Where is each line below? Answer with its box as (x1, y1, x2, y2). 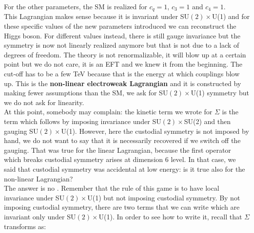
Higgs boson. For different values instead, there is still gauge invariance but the (4, 30, 240, 40)
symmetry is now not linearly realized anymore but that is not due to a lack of (4, 40, 239, 50)
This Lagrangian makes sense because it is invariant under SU (4, 11, 189, 21)
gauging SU (4, 125, 39, 136)
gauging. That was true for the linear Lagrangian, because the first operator (4, 144, 231, 155)
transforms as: (4, 221, 46, 231)
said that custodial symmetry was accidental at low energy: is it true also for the (4, 163, 245, 174)
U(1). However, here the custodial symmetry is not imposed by (61, 125, 249, 136)
